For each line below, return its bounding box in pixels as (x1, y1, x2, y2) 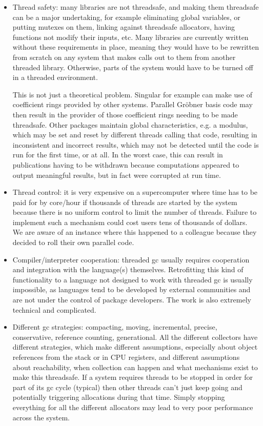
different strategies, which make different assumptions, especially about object (12, 341, 258, 352)
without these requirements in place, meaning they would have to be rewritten (12, 42, 259, 52)
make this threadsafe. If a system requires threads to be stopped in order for (12, 372, 253, 382)
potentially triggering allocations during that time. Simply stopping (12, 392, 225, 402)
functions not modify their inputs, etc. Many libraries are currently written (12, 31, 249, 42)
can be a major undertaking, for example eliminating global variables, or (12, 11, 240, 22)
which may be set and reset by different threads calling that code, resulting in (12, 129, 257, 140)
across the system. (12, 412, 70, 422)
